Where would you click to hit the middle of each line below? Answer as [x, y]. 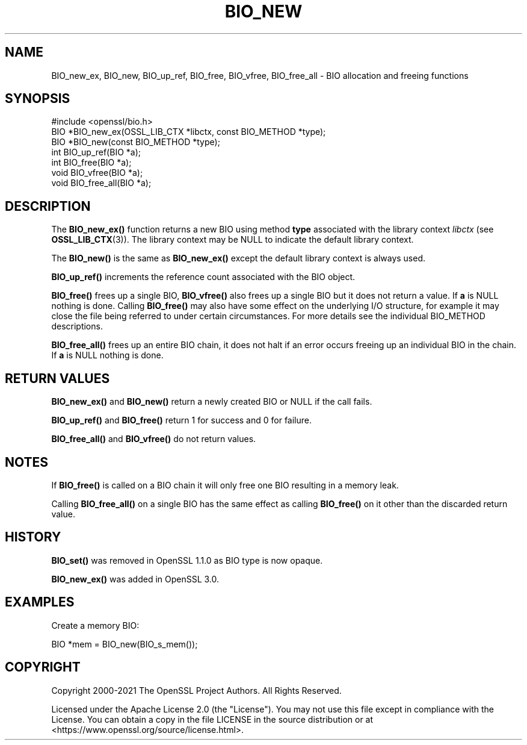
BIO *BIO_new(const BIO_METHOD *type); [136, 142]
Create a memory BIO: [95, 625]
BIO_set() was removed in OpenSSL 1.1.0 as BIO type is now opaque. [187, 560]
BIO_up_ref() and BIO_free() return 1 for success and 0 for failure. [182, 420]
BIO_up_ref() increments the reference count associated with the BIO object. [203, 277]
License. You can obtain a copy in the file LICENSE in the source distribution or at [212, 719]
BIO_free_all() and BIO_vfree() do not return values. [154, 439]
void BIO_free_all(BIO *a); [101, 183]
